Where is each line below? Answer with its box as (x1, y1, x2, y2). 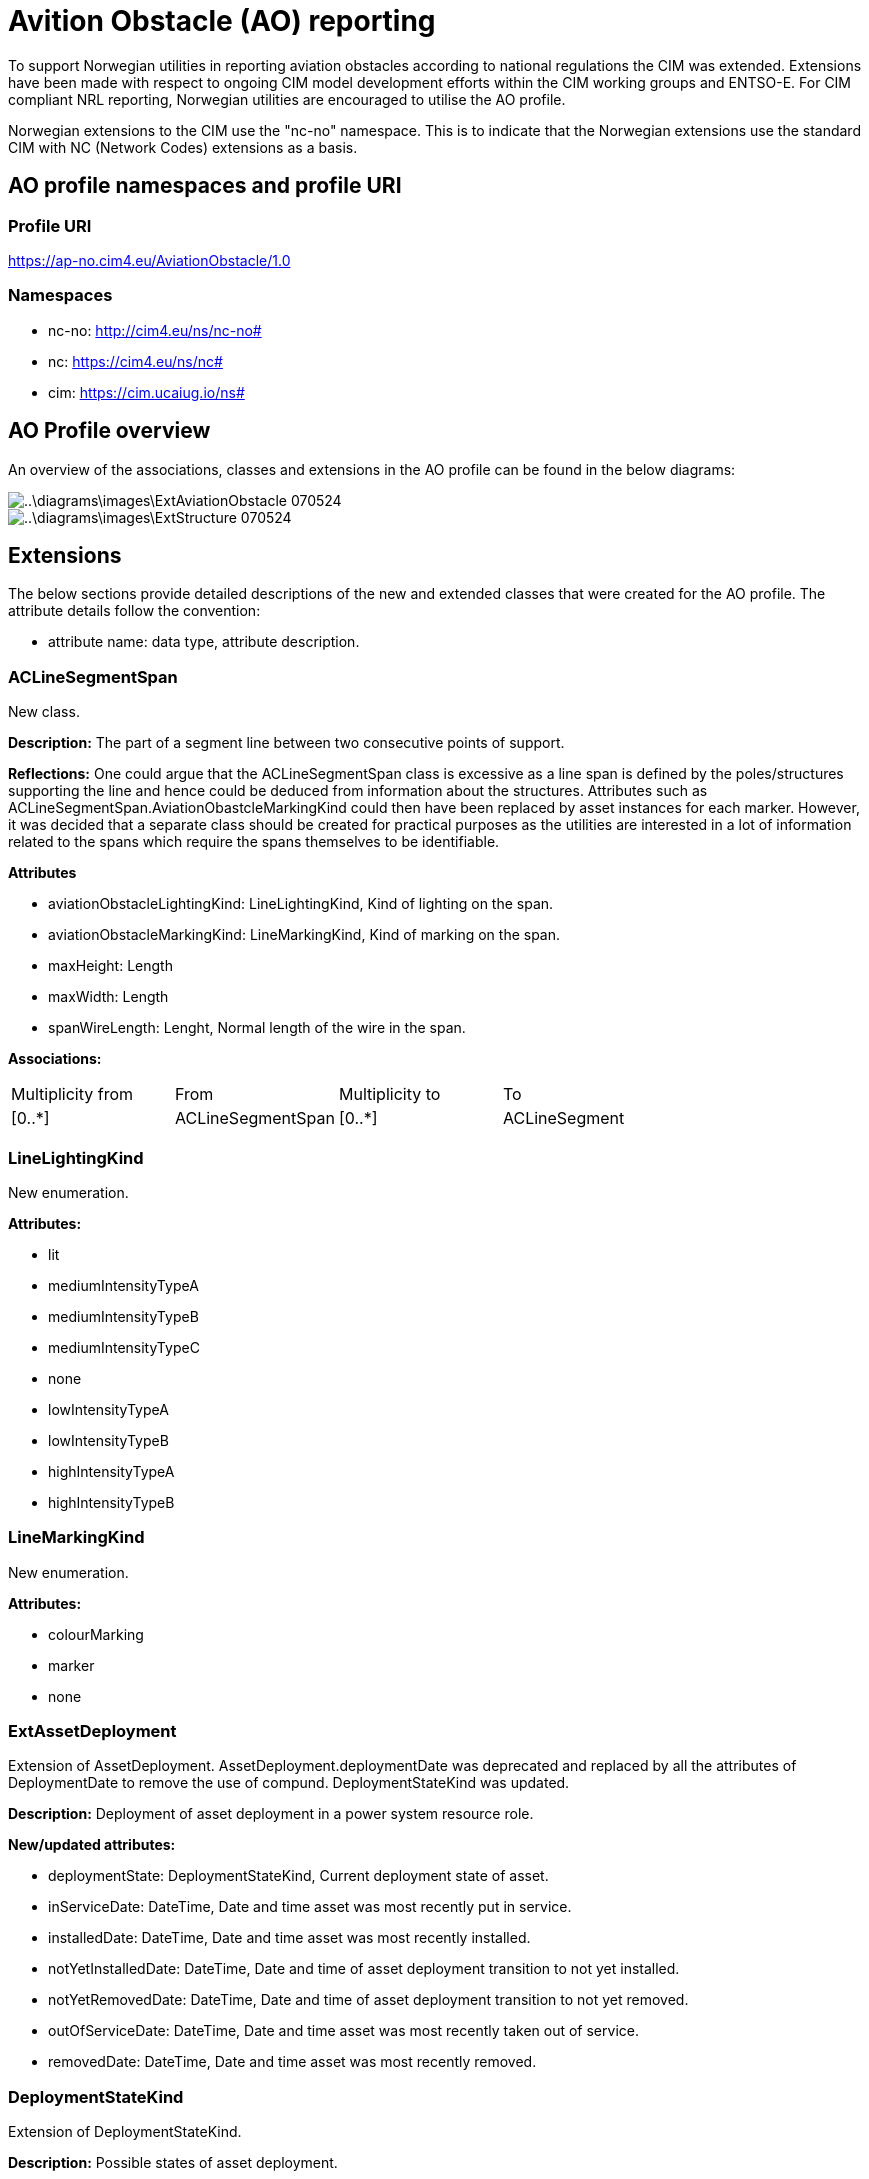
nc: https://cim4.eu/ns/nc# (48, 352, 223, 370)
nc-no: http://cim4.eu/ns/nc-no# (48, 321, 262, 339)
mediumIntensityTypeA (48, 1276, 199, 1294)
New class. (8, 703, 80, 721)
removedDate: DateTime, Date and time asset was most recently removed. (48, 2053, 537, 2071)
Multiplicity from (11, 1084, 134, 1105)
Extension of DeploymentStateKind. (8, 2123, 242, 2141)
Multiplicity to (338, 1084, 441, 1105)
